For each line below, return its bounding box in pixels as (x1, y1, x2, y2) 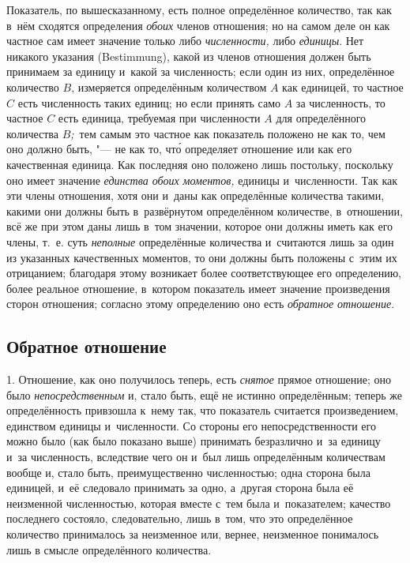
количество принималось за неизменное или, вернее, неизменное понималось (6, 526, 379, 542)
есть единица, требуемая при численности (58, 110, 261, 126)
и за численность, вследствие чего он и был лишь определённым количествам (6, 449, 386, 465)
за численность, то (295, 94, 386, 111)
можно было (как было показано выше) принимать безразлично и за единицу (6, 433, 381, 449)
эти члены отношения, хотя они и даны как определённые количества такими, (6, 187, 385, 204)
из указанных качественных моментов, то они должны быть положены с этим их (6, 249, 397, 265)
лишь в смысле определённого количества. (6, 541, 212, 557)
